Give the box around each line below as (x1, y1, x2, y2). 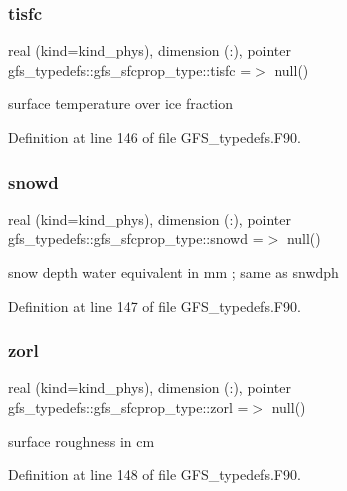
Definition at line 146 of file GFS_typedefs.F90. (8, 127, 301, 147)
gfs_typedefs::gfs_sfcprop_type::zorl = (8, 397, 249, 417)
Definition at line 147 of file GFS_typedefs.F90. (8, 295, 301, 316)
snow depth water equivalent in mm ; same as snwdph (8, 262, 339, 282)
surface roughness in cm (8, 430, 155, 451)
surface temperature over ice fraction (8, 93, 234, 114)
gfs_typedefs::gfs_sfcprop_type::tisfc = (8, 59, 252, 80)
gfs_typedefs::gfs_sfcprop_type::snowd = (8, 228, 264, 249)
